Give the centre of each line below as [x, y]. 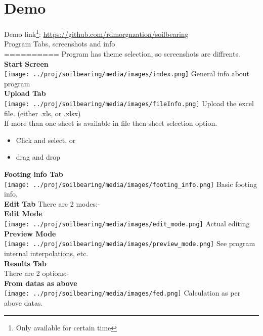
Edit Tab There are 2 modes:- [52, 203]
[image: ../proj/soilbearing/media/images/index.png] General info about [127, 74]
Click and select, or [46, 140]
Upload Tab [25, 93]
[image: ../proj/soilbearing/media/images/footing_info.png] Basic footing [130, 184]
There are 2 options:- [37, 273]
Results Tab [25, 263]
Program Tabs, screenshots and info [60, 44]
